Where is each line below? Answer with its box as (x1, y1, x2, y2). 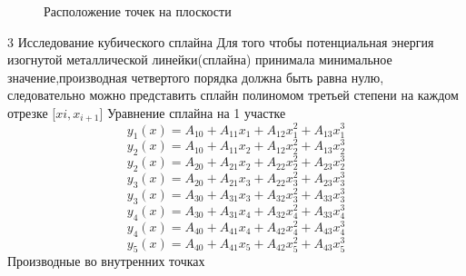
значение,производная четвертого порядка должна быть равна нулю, (7, 67, 384, 86)
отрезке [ (7, 103, 56, 122)
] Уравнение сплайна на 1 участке (99, 103, 286, 122)
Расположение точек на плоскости (44, 2, 232, 20)
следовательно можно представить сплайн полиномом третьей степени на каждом (7, 85, 459, 104)
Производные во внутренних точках (7, 251, 205, 271)
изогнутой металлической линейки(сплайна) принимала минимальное (7, 50, 392, 69)
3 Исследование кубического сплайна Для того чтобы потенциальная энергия (7, 32, 434, 51)
